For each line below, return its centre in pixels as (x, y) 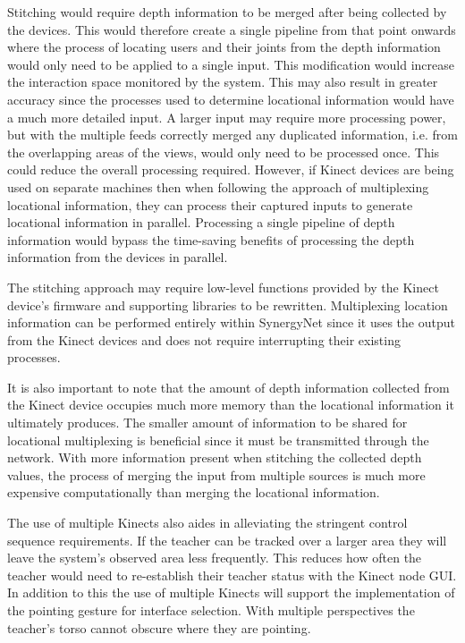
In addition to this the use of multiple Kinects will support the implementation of (231, 592)
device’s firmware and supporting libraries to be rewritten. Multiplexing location (228, 305)
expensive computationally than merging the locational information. (194, 492)
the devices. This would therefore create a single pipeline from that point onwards (232, 29)
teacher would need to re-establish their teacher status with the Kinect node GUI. (232, 575)
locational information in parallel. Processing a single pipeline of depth (201, 222)
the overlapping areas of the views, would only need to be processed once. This (224, 152)
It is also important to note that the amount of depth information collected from (228, 387)
